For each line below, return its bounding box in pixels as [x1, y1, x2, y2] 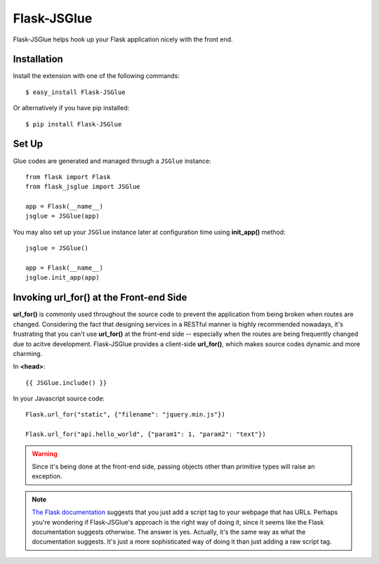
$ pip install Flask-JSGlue [25, 120, 122, 128]
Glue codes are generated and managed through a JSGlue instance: [13, 157, 211, 165]
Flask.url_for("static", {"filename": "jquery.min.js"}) [25, 411, 226, 419]
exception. [32, 472, 62, 480]
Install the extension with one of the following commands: [13, 72, 180, 80]
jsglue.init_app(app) [25, 274, 100, 282]
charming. [13, 349, 43, 358]
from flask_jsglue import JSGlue [25, 183, 140, 191]
